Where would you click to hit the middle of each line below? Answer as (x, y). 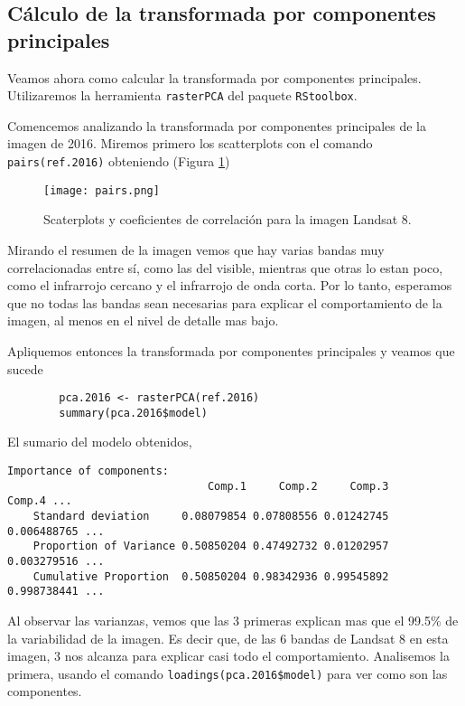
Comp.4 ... (40, 501)
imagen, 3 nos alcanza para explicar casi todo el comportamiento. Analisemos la (228, 656)
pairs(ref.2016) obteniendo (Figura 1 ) (119, 161)
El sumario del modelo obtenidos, (100, 442)
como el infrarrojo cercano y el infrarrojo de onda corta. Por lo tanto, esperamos (230, 285)
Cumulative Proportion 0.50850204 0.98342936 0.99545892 (211, 576)
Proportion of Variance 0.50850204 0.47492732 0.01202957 (211, 546)
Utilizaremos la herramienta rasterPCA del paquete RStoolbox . (182, 95)
